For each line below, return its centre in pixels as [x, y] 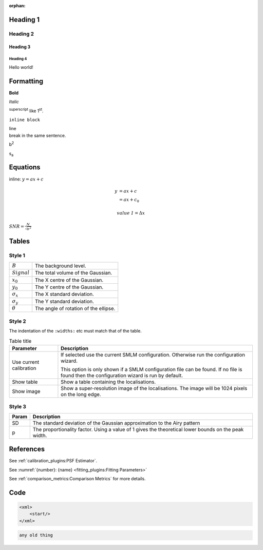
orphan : [17, 6]
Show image [26, 391]
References [27, 449]
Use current [26, 362]
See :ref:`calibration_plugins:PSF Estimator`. [53, 461]
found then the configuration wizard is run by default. [122, 375]
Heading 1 [24, 20]
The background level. [60, 266]
